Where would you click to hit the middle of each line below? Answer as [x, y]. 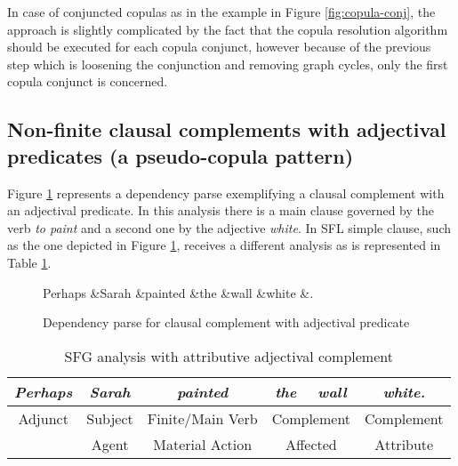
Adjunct [43, 418]
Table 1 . [29, 262]
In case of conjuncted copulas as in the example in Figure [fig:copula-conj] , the [221, 12]
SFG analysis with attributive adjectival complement [229, 356]
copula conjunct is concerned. [88, 81]
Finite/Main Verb [202, 418]
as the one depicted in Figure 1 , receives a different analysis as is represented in [224, 245]
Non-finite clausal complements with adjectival [227, 129]
